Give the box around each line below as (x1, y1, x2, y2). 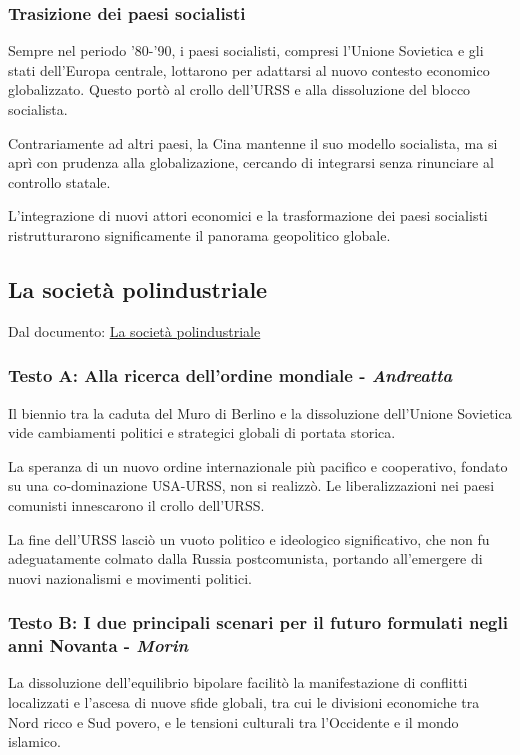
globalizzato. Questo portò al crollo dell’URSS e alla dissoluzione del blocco (8, 79, 471, 100)
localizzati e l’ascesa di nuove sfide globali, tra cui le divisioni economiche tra (8, 692, 480, 713)
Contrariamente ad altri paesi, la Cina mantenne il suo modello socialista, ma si (8, 132, 498, 153)
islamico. (8, 731, 61, 752)
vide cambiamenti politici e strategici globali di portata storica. (8, 422, 396, 443)
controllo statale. (8, 171, 111, 192)
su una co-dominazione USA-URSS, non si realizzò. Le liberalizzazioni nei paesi (8, 475, 495, 496)
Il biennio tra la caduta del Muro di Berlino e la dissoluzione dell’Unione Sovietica (8, 402, 512, 423)
